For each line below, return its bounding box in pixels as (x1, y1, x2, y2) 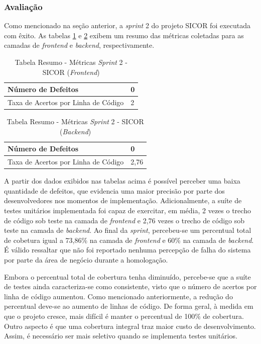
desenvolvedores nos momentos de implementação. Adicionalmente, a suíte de (4, 195, 242, 206)
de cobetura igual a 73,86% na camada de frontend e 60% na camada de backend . (4, 234, 254, 245)
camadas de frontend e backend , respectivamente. (4, 40, 155, 50)
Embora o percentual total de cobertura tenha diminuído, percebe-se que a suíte (4, 271, 251, 282)
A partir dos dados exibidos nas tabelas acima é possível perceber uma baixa (4, 176, 240, 186)
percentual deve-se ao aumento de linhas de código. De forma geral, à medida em (4, 301, 253, 311)
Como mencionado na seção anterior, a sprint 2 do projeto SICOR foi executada (4, 20, 250, 31)
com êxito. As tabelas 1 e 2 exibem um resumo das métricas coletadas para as (4, 30, 244, 40)
